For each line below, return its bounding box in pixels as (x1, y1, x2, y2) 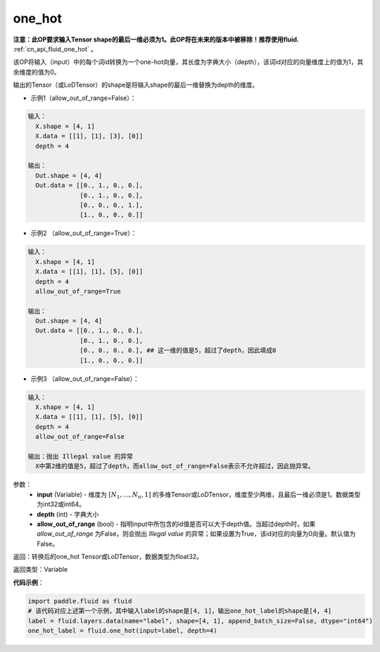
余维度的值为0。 (13, 68, 61, 76)
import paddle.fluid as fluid (27, 597, 132, 605)
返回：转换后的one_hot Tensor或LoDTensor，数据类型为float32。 (13, 553, 203, 561)
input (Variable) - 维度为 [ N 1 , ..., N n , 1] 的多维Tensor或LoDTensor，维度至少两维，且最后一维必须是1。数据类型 (37, 490, 361, 500)
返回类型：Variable (13, 565, 68, 574)
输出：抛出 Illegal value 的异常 (27, 452, 134, 460)
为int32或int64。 (37, 500, 86, 508)
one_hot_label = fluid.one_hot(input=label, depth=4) (27, 627, 217, 635)
